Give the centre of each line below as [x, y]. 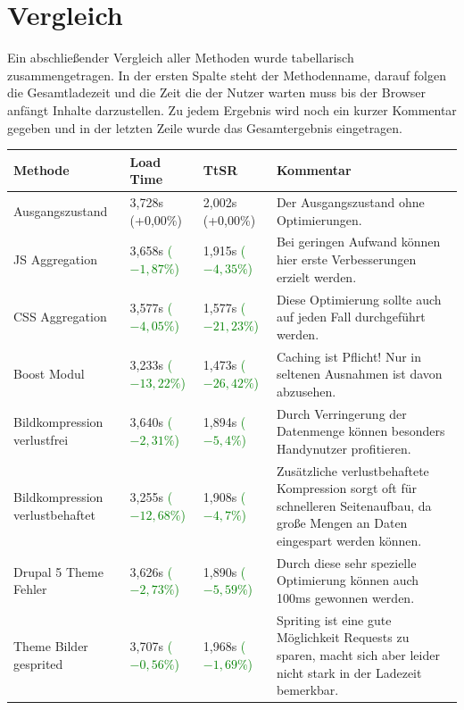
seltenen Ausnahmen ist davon [359, 374]
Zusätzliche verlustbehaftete [352, 470]
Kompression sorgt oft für [347, 488]
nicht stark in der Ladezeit [349, 672]
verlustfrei [41, 439]
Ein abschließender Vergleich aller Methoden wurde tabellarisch [181, 58]
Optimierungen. [319, 219]
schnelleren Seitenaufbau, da [354, 505]
